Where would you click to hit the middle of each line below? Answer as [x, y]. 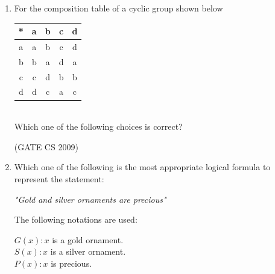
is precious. [71, 263]
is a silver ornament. [88, 251]
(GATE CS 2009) [46, 146]
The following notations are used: [76, 219]
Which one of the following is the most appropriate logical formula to [142, 167]
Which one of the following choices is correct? [98, 126]
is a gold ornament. [88, 239]
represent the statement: [59, 178]
